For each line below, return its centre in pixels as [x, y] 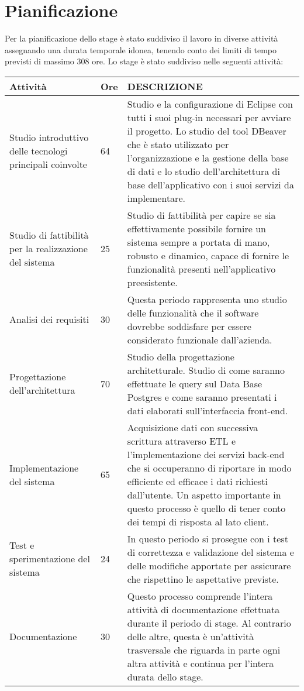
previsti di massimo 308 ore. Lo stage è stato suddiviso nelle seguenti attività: [144, 61]
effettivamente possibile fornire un [196, 228]
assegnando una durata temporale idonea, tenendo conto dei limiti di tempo [141, 49]
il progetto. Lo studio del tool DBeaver [207, 130]
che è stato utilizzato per [178, 144]
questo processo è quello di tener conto [206, 508]
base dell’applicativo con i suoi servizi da [210, 184]
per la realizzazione [49, 249]
